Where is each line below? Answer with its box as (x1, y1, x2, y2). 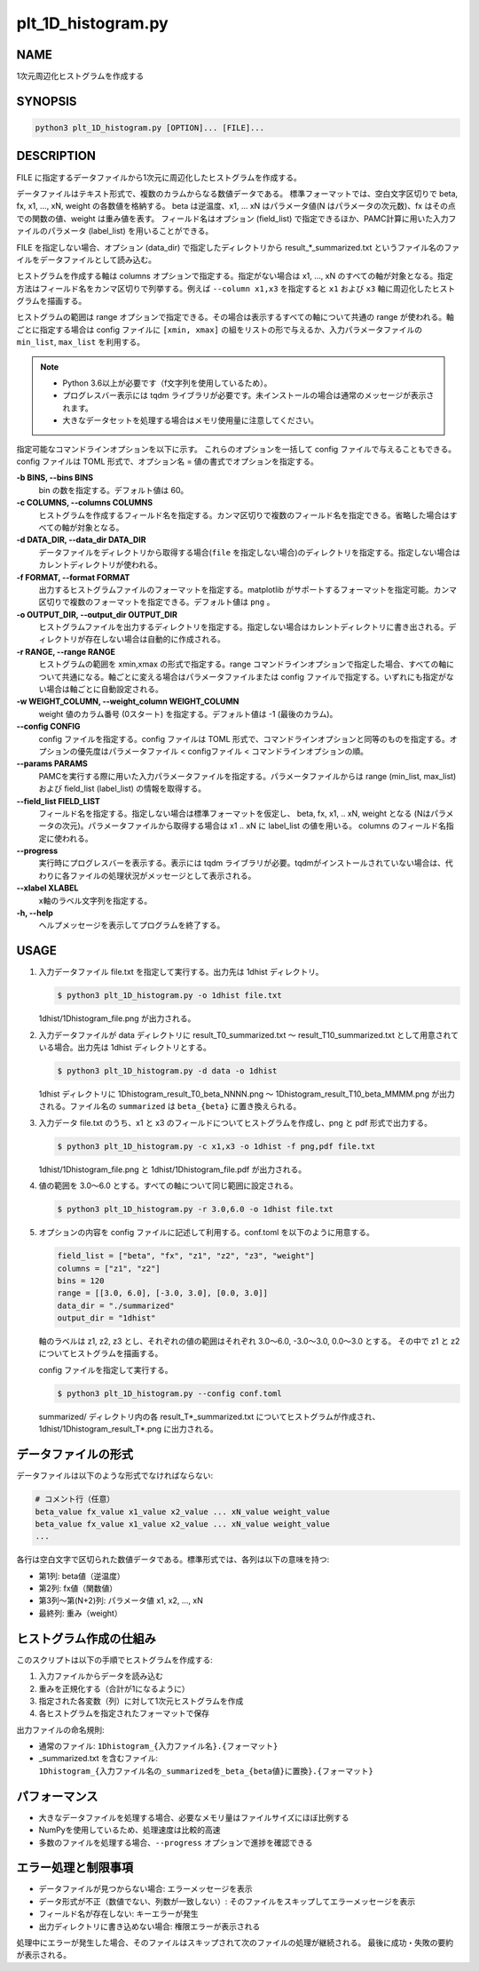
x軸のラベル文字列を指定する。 (38, 895, 153, 906)
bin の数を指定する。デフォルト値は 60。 (38, 484, 189, 495)
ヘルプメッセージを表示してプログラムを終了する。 (38, 920, 225, 930)
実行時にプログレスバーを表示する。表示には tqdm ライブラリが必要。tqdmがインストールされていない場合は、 (38, 858, 445, 868)
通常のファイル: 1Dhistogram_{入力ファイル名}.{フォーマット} (38, 1741, 279, 1752)
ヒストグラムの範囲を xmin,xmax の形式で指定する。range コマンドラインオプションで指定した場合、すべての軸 (38, 658, 447, 670)
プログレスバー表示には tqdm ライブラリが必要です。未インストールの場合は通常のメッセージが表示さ (62, 390, 435, 401)
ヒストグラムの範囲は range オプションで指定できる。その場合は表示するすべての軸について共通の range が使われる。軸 (16, 312, 454, 323)
